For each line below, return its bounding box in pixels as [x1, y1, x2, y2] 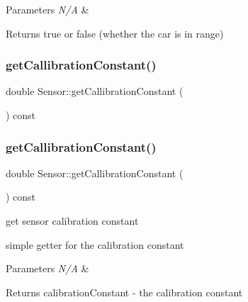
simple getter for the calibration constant [6, 237, 184, 252]
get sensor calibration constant [6, 213, 139, 228]
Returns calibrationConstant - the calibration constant [6, 284, 243, 299]
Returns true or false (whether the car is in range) [6, 26, 224, 40]
